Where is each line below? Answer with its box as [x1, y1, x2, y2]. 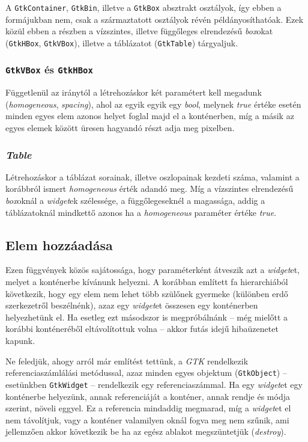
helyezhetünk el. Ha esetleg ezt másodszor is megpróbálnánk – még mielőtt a [5, 310, 288, 323]
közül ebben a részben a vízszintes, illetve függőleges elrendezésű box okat [5, 25, 273, 37]
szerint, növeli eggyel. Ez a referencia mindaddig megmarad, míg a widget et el [5, 402, 291, 414]
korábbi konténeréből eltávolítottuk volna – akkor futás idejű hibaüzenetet [5, 322, 279, 335]
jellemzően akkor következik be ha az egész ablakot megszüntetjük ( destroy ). [5, 425, 286, 438]
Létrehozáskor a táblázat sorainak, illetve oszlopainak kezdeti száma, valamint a [5, 170, 300, 183]
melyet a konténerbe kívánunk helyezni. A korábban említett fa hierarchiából [5, 275, 288, 288]
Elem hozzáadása [5, 235, 113, 254]
